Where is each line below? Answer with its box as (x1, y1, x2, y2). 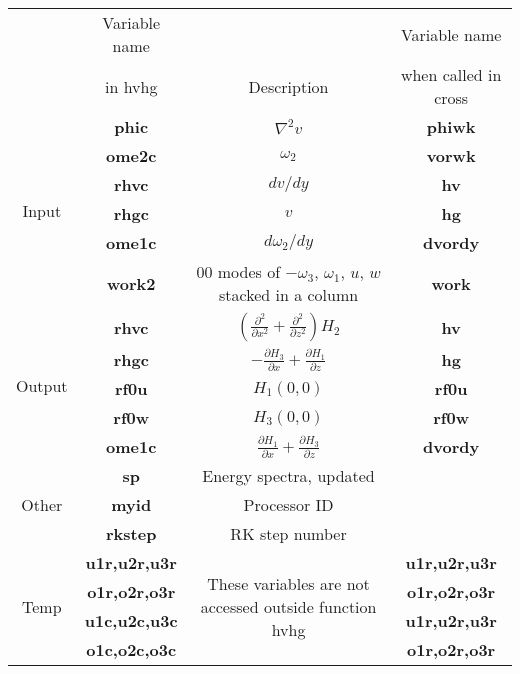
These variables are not (207, 571, 370, 595)
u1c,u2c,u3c (84, 609, 178, 632)
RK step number (230, 522, 347, 545)
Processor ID (243, 493, 334, 516)
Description (248, 74, 329, 98)
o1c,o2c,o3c (86, 638, 177, 661)
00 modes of (196, 260, 281, 283)
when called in (400, 63, 502, 86)
